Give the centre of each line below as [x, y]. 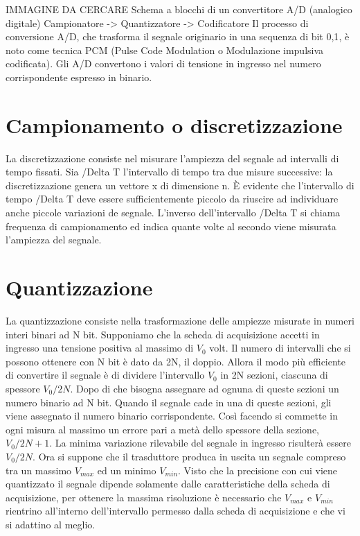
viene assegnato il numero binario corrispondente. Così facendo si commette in [172, 416]
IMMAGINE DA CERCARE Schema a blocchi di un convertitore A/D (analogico [179, 9]
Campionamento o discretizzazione [174, 124]
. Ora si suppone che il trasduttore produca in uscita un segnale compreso [189, 456]
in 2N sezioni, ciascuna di [274, 375]
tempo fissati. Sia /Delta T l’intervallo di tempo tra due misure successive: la [169, 172]
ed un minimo [127, 470]
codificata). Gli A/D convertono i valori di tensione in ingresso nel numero [163, 63]
